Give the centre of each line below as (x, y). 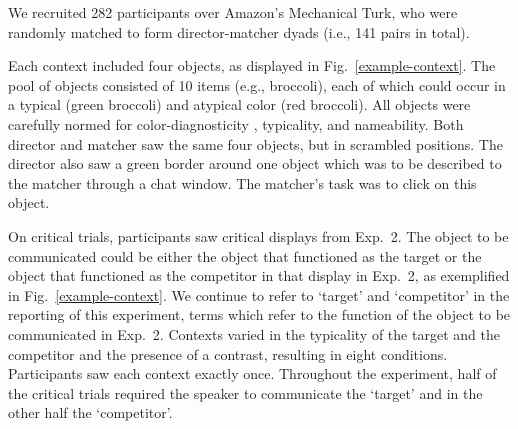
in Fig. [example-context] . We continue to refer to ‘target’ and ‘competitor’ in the (259, 294)
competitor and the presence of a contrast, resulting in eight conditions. (228, 353)
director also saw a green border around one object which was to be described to (255, 163)
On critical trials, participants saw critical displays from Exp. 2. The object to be (258, 235)
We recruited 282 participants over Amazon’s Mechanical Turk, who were (233, 12)
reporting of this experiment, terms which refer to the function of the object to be (259, 314)
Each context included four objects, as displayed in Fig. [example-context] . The (252, 65)
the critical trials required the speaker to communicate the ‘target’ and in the (245, 392)
